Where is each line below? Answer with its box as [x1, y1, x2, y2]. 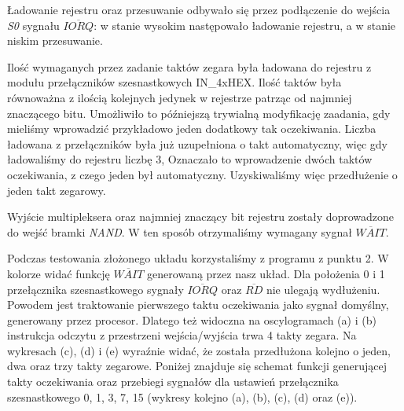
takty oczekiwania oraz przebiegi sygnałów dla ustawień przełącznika [7, 373, 339, 390]
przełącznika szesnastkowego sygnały [7, 281, 184, 297]
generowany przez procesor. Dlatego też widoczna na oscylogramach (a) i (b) [7, 311, 376, 328]
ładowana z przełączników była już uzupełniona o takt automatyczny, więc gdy [7, 135, 387, 152]
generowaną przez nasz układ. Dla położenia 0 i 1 [147, 265, 385, 281]
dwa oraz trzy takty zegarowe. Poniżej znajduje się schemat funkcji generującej [7, 358, 387, 374]
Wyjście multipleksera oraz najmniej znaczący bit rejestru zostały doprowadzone [7, 208, 395, 225]
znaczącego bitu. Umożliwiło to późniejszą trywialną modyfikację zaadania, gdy [7, 105, 391, 121]
